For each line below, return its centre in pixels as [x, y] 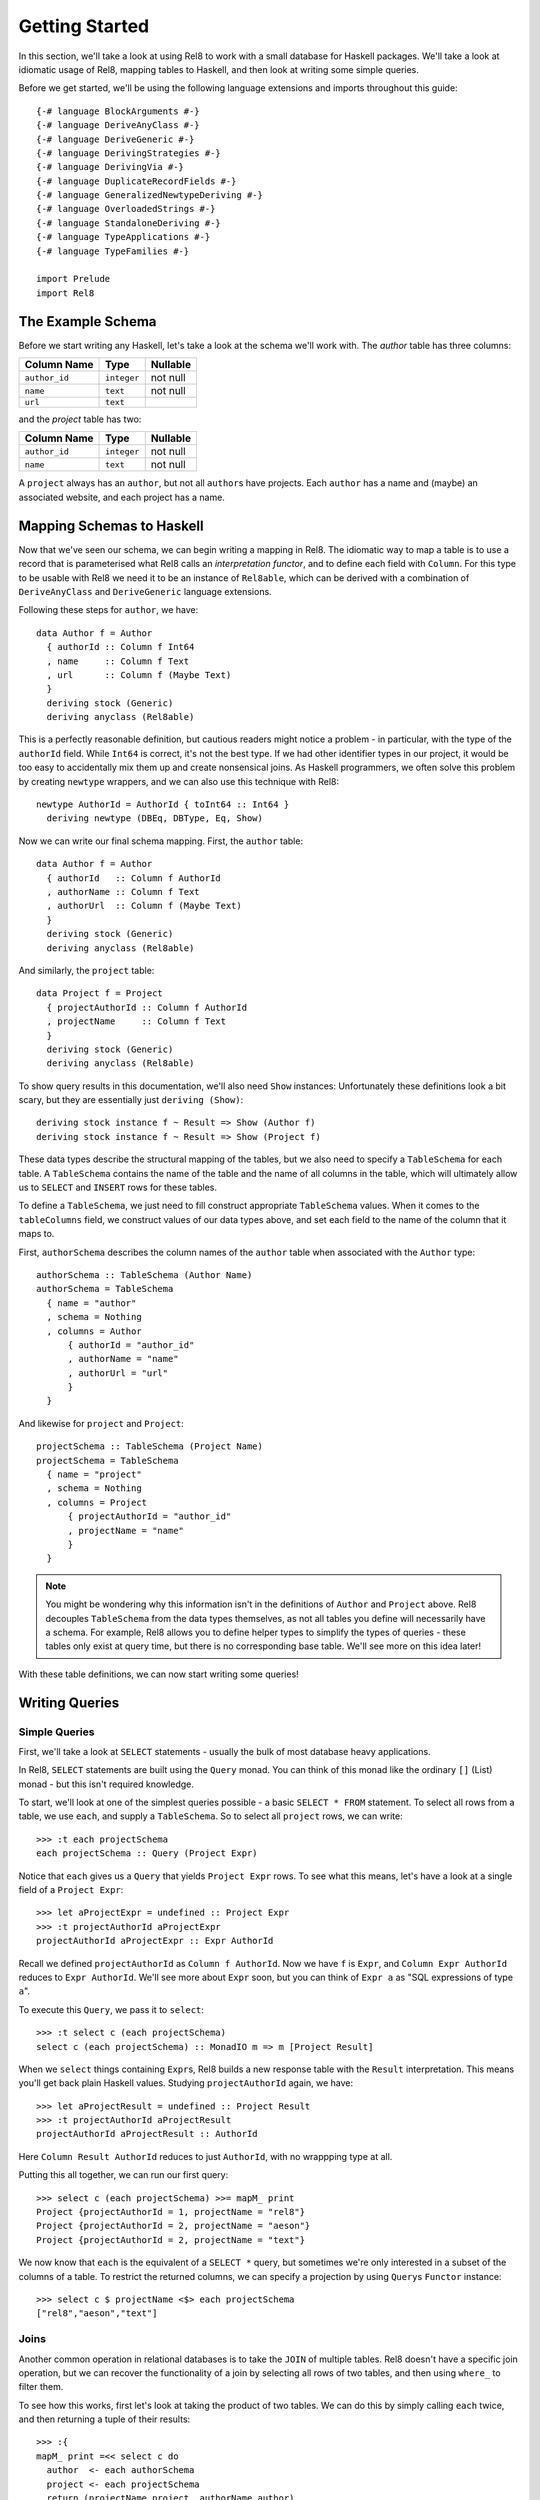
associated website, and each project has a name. [121, 497]
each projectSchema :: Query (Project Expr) [147, 1853]
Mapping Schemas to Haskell [111, 525]
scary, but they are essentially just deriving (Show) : [131, 1100]
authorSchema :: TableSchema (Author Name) [144, 1274]
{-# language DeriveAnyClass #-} [118, 125]
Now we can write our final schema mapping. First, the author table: [161, 841]
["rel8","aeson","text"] [97, 2313]
